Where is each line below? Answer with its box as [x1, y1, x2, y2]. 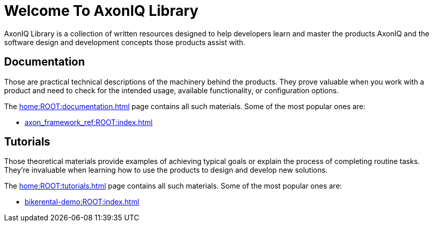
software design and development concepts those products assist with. [4, 37, 245, 47]
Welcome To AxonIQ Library [4, 2, 199, 19]
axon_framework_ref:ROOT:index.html [25, 117, 153, 127]
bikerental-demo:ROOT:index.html [25, 197, 139, 207]
